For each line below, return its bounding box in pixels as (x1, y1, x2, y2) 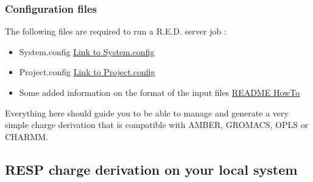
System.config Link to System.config (19, 45, 155, 58)
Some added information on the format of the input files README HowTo (19, 86, 300, 98)
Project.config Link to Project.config (19, 66, 155, 78)
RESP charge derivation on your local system (5, 160, 298, 178)
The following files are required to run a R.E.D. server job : (5, 25, 227, 38)
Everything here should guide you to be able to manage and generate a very (5, 106, 289, 119)
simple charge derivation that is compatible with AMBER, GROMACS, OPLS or (5, 118, 309, 131)
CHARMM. (5, 130, 48, 143)
